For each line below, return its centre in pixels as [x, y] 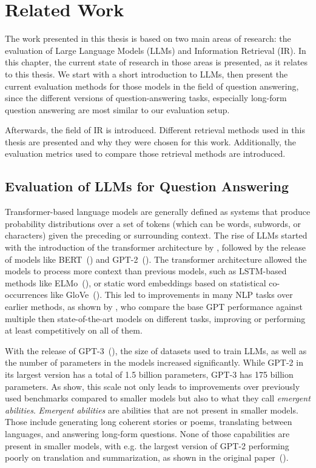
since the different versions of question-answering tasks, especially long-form [146, 98]
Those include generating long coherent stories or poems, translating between [149, 422]
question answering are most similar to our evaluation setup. [117, 109]
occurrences [26, 295]
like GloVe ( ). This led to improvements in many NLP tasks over [172, 295]
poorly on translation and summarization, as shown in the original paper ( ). [147, 457]
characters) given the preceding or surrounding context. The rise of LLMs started [156, 235]
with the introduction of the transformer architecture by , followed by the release [155, 247]
